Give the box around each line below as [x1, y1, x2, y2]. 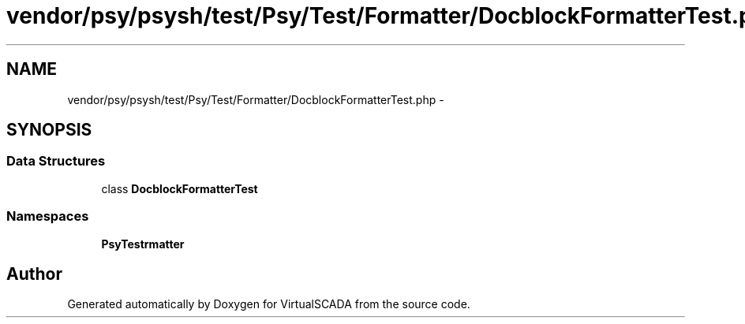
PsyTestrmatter [101, 236, 185, 251]
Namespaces [6, 208, 89, 225]
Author [6, 263, 62, 284]
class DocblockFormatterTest [101, 181, 258, 196]
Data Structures [6, 153, 106, 169]
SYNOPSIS [6, 120, 92, 140]
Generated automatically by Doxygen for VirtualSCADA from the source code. [67, 297, 470, 311]
